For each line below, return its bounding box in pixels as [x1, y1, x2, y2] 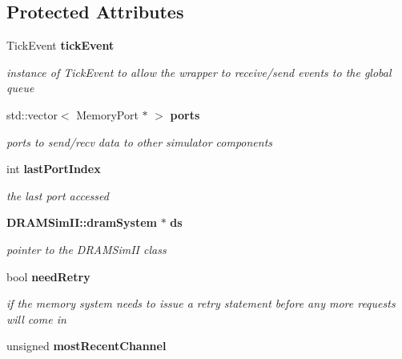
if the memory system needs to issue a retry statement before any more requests [6, 295, 396, 312]
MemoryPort [76, 106, 139, 123]
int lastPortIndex [6, 160, 101, 177]
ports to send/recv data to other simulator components [6, 133, 273, 150]
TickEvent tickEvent [6, 37, 115, 54]
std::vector [6, 106, 58, 123]
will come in [6, 310, 66, 327]
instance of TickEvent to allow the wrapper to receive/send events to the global [6, 63, 392, 80]
